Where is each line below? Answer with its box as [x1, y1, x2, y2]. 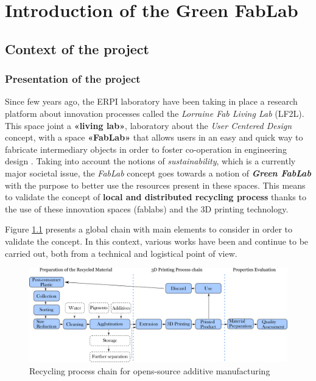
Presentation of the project [5, 71, 141, 86]
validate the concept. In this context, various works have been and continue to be [5, 234, 309, 247]
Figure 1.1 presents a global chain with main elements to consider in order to [5, 223, 293, 236]
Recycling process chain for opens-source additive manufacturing [29, 364, 270, 377]
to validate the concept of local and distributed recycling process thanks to [5, 190, 306, 203]
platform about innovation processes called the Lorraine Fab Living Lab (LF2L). [5, 107, 304, 119]
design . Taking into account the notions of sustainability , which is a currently [5, 155, 296, 167]
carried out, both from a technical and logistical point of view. [5, 246, 237, 259]
